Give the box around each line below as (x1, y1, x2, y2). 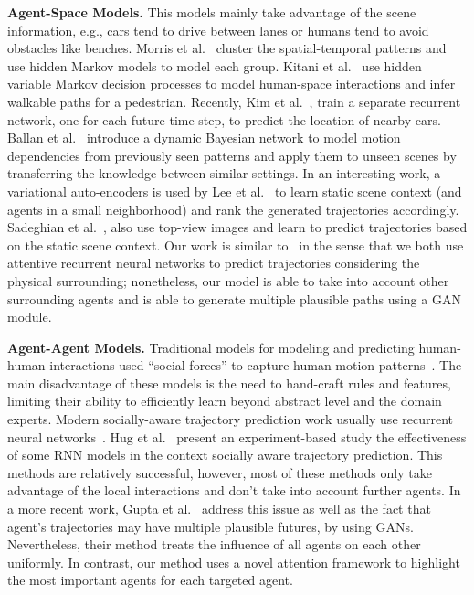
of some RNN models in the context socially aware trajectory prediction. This (7, 445, 443, 464)
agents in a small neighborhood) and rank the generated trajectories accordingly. (7, 199, 459, 218)
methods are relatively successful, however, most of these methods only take (7, 462, 432, 482)
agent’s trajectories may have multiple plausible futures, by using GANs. (7, 516, 414, 536)
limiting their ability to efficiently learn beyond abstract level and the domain (7, 391, 442, 410)
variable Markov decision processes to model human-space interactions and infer (7, 74, 456, 93)
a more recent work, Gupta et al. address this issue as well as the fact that (7, 499, 431, 518)
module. (7, 307, 52, 326)
